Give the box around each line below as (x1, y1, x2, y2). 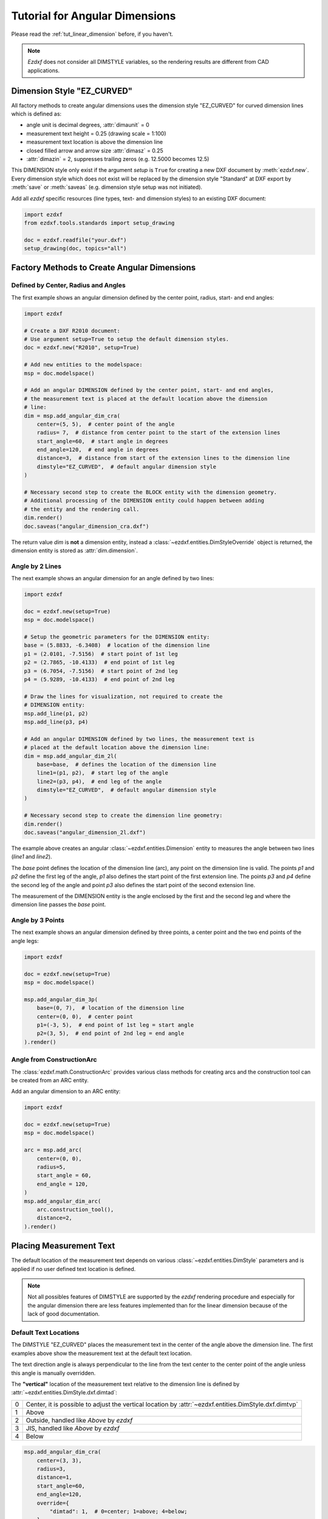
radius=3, (36, 1466, 66, 1473)
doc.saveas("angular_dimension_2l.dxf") (24, 829, 146, 836)
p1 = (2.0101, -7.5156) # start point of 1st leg (24, 650, 179, 657)
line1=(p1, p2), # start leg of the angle (36, 769, 168, 777)
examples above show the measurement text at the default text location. (11, 1349, 193, 1357)
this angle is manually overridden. (11, 1369, 96, 1376)
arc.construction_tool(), (36, 1206, 114, 1213)
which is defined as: (11, 110, 62, 118)
